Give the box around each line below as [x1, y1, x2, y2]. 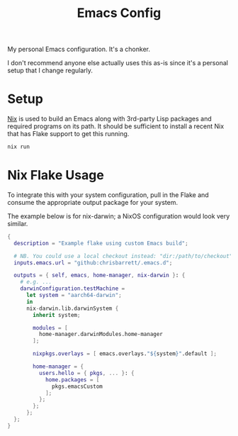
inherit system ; [33, 311, 81, 318]
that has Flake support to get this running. [7, 130, 130, 138]
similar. [7, 219, 28, 228]
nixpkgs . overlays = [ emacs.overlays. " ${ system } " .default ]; [33, 350, 217, 357]
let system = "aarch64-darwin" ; [25, 292, 122, 299]
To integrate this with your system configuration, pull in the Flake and [7, 190, 209, 199]
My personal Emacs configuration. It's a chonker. [7, 45, 151, 54]
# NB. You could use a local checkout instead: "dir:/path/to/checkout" [13, 252, 233, 259]
